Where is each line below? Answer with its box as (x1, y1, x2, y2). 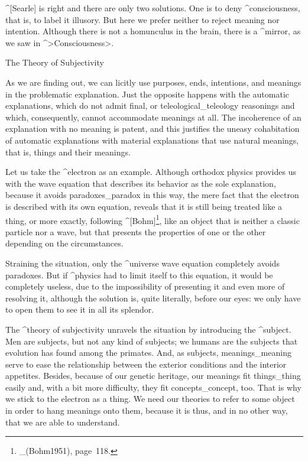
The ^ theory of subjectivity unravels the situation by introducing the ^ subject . (5, 323, 291, 335)
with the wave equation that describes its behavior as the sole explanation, (5, 177, 276, 189)
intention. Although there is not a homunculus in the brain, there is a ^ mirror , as (5, 25, 301, 37)
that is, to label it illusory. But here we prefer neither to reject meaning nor (5, 13, 280, 25)
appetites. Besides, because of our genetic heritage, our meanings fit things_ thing (5, 369, 301, 382)
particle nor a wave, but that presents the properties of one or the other (5, 225, 266, 238)
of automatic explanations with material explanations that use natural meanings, (5, 134, 299, 146)
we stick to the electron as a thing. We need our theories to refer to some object (5, 392, 295, 405)
